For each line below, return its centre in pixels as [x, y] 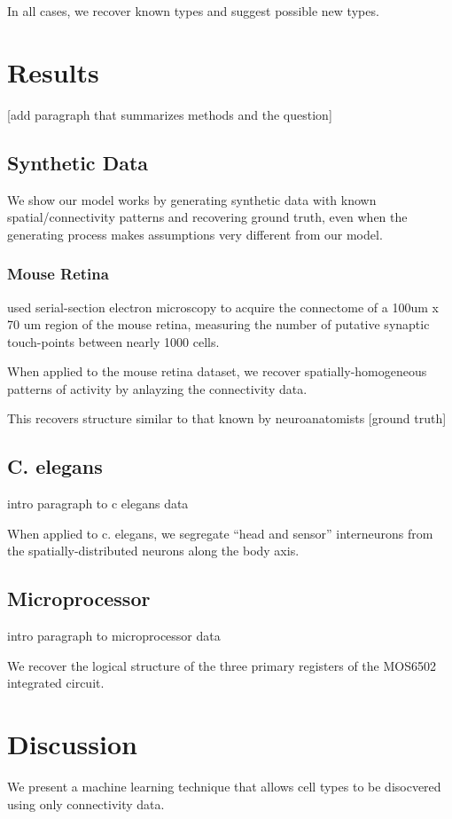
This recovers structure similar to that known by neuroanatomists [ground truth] [227, 418]
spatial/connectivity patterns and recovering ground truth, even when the [207, 217]
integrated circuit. [56, 683]
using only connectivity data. [86, 803]
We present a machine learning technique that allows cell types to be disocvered [224, 787]
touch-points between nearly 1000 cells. [113, 341]
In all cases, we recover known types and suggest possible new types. [193, 11]
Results [53, 71]
